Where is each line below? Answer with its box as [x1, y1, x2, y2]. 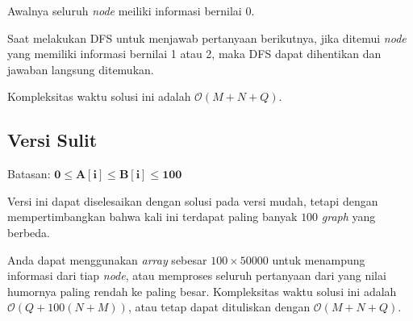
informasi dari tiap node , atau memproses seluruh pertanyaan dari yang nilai [7, 267, 386, 284]
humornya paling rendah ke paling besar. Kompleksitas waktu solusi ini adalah [7, 282, 397, 299]
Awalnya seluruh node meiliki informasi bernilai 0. [7, 2, 255, 19]
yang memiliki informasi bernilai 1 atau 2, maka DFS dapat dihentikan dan [7, 45, 382, 62]
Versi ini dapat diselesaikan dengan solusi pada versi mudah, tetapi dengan [7, 192, 378, 209]
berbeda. [7, 223, 50, 240]
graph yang [321, 208, 376, 225]
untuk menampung [272, 251, 365, 268]
